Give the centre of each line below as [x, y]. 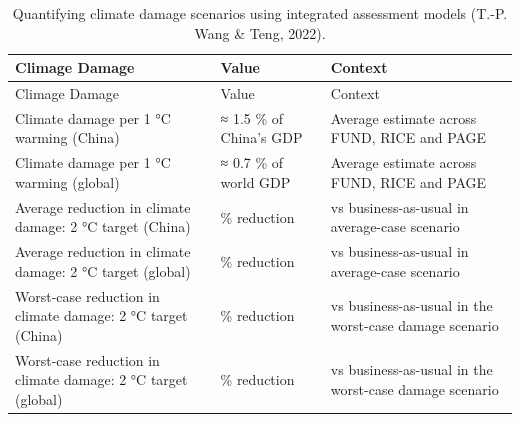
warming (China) [67, 137]
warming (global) [67, 181]
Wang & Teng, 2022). [260, 32]
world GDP [255, 181]
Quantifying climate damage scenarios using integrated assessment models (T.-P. [260, 13]
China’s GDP [261, 137]
